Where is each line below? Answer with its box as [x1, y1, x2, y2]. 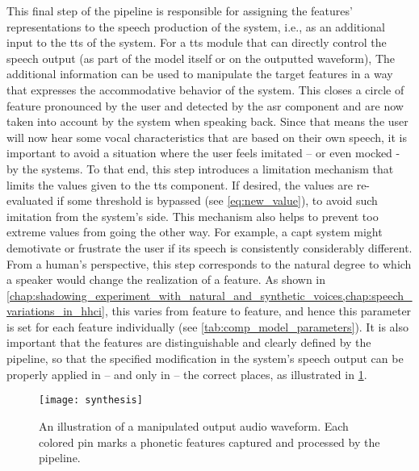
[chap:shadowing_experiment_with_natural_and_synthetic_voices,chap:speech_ [6, 286, 413, 303]
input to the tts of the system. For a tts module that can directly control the [6, 34, 387, 51]
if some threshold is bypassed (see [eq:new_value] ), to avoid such [57, 192, 378, 209]
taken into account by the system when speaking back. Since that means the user [6, 113, 409, 130]
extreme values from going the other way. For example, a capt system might [6, 223, 383, 240]
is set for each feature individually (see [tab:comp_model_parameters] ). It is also [6, 318, 409, 335]
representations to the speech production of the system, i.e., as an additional [6, 18, 385, 35]
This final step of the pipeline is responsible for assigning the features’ [6, 2, 353, 19]
